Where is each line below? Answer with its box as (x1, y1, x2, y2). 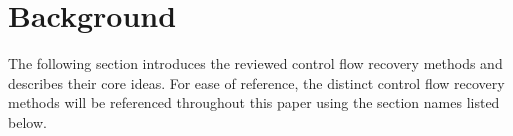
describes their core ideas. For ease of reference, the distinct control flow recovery (8, 72, 505, 93)
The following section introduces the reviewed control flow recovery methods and (8, 53, 503, 74)
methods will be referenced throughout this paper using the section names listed (8, 92, 500, 113)
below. (8, 111, 47, 132)
